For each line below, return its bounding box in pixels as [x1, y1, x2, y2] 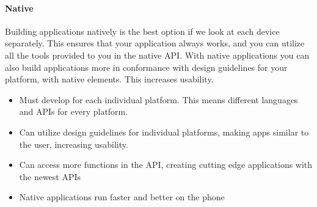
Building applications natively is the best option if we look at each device [5, 24, 280, 37]
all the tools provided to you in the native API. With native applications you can [5, 48, 310, 61]
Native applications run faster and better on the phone [19, 191, 225, 203]
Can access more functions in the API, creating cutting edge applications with [19, 158, 313, 171]
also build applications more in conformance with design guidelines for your [5, 60, 288, 73]
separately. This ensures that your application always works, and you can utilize [5, 37, 305, 49]
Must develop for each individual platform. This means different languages [19, 93, 298, 106]
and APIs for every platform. [19, 105, 128, 118]
